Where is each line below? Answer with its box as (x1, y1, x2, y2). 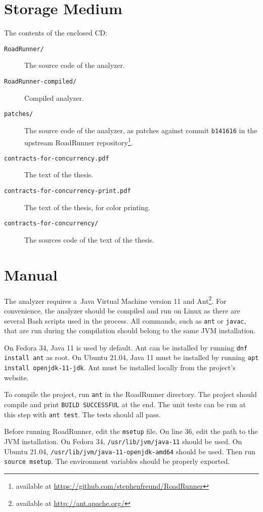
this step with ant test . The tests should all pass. (4, 409, 161, 419)
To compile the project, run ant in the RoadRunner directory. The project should (4, 389, 257, 400)
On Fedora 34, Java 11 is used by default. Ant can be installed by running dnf (4, 342, 248, 352)
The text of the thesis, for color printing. (24, 202, 151, 212)
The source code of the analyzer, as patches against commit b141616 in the (24, 125, 257, 135)
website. (4, 372, 29, 382)
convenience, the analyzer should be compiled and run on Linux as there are (4, 305, 240, 316)
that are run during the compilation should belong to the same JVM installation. (4, 325, 256, 336)
